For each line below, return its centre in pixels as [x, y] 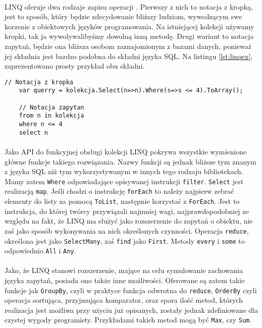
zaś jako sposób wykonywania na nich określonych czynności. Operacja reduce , [127, 230]
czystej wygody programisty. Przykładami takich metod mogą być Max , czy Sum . [128, 320]
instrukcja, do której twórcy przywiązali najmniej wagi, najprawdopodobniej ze [127, 211]
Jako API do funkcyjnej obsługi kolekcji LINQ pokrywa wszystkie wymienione [126, 151]
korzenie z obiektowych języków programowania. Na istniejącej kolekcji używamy [129, 26]
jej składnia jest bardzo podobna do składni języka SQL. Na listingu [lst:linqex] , [129, 56]
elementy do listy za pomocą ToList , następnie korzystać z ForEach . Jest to [122, 201]
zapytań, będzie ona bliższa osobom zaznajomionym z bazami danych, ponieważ [128, 46]
